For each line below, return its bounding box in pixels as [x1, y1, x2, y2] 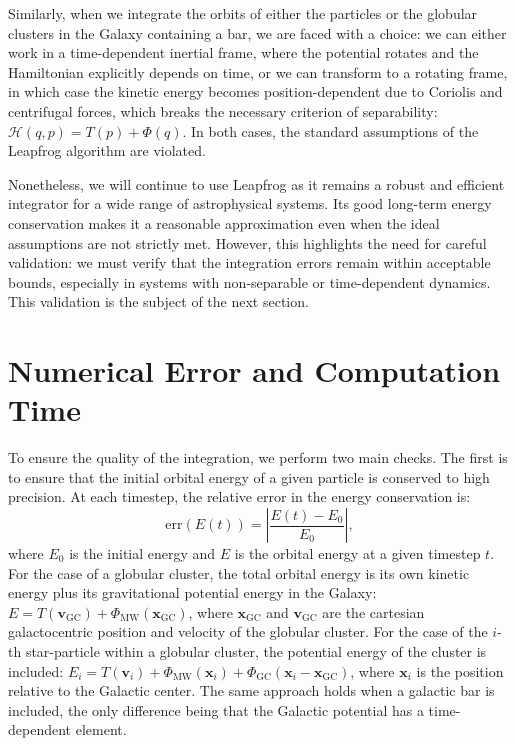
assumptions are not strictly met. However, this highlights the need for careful [8, 232, 487, 253]
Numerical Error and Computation [8, 350, 501, 391]
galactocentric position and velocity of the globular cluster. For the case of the [8, 621, 488, 642]
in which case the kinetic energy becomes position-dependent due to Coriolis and [8, 81, 503, 102]
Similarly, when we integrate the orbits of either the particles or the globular [8, 3, 478, 23]
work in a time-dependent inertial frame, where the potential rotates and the [8, 42, 479, 63]
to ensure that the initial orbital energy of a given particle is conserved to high [8, 466, 490, 487]
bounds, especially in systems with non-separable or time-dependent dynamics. [8, 271, 491, 292]
